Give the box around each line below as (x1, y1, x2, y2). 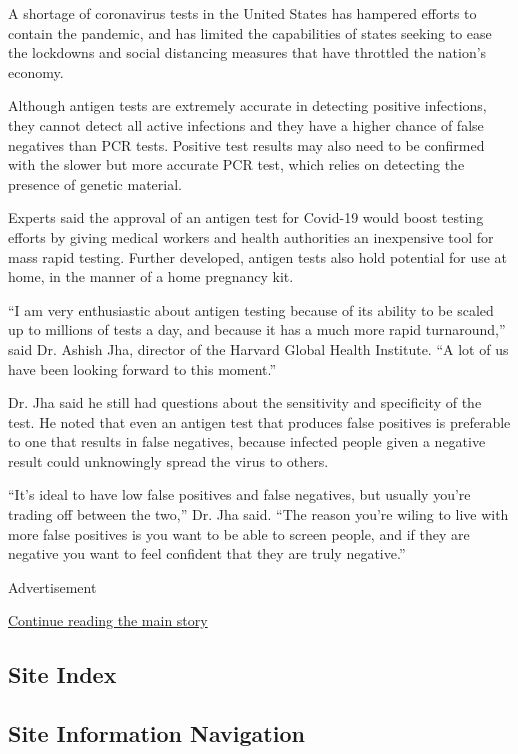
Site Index (8, 659, 117, 690)
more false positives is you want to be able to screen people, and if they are (8, 523, 470, 544)
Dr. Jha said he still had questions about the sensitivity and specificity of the (8, 392, 482, 413)
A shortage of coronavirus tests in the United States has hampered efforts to (8, 3, 477, 23)
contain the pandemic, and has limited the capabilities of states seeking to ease (8, 22, 492, 43)
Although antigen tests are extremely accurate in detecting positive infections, (8, 95, 487, 116)
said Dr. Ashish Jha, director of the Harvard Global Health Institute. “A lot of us (8, 338, 509, 359)
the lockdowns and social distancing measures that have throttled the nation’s (8, 42, 487, 63)
